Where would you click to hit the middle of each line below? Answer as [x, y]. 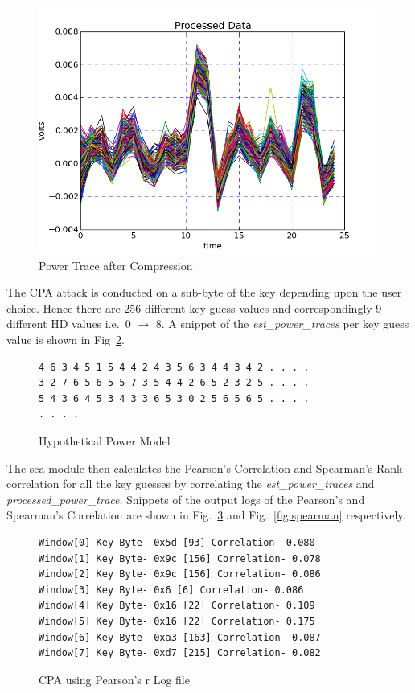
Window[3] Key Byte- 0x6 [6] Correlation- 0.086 [171, 590]
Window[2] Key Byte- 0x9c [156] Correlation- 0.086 [180, 574]
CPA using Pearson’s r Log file [114, 679]
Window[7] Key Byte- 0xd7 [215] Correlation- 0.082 [180, 653]
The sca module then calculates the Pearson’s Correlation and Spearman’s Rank [205, 467]
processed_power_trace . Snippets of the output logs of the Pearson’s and [186, 499]
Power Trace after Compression [116, 265]
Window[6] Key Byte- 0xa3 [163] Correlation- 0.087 [180, 637]
